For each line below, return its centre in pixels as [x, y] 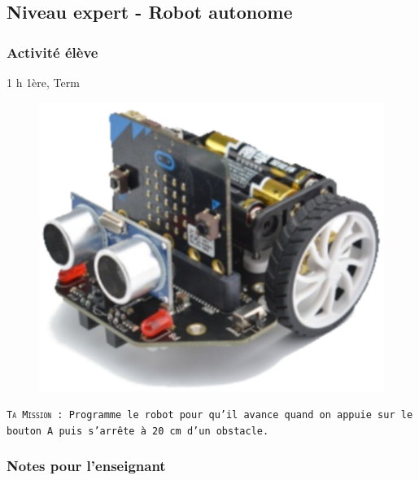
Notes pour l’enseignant [86, 466]
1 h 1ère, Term [43, 82]
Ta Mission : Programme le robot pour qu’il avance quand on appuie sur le [210, 415]
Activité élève [52, 52]
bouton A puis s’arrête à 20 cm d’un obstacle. [138, 431]
